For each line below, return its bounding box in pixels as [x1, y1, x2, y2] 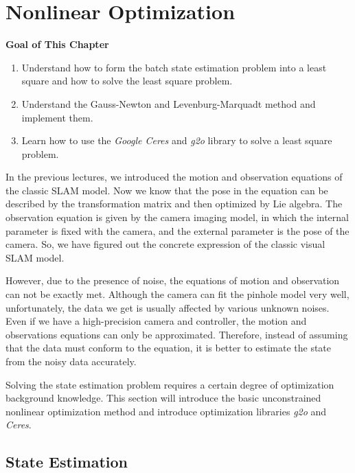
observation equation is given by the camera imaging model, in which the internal [5, 210, 349, 224]
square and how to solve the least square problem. [21, 73, 233, 88]
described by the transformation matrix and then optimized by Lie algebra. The [5, 196, 343, 211]
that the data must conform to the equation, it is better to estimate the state [5, 341, 332, 355]
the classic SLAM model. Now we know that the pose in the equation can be [5, 183, 328, 197]
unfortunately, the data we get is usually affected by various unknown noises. [5, 300, 330, 314]
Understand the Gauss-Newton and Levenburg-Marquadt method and [21, 96, 316, 111]
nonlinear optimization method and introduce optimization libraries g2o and [5, 404, 327, 418]
